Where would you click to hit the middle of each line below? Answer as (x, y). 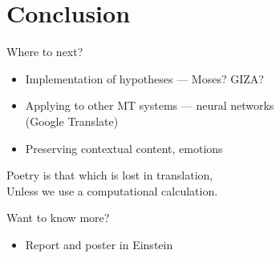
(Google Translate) (72, 121)
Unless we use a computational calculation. (112, 190)
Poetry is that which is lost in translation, (110, 175)
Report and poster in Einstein (99, 244)
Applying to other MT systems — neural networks (150, 105)
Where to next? (45, 52)
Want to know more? (58, 218)
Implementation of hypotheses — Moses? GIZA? (144, 78)
